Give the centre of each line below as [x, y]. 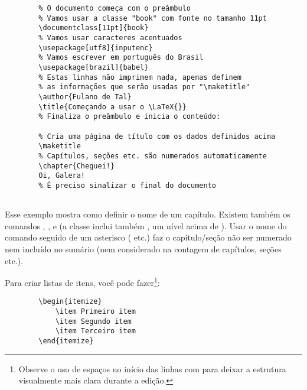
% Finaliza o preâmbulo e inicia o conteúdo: [130, 117]
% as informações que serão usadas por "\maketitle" [144, 87]
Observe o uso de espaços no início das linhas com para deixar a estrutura [152, 368]
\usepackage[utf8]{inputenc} [96, 48]
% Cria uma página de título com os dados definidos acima [157, 136]
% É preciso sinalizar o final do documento [127, 185]
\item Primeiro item [95, 311]
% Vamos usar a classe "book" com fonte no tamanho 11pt [153, 18]
